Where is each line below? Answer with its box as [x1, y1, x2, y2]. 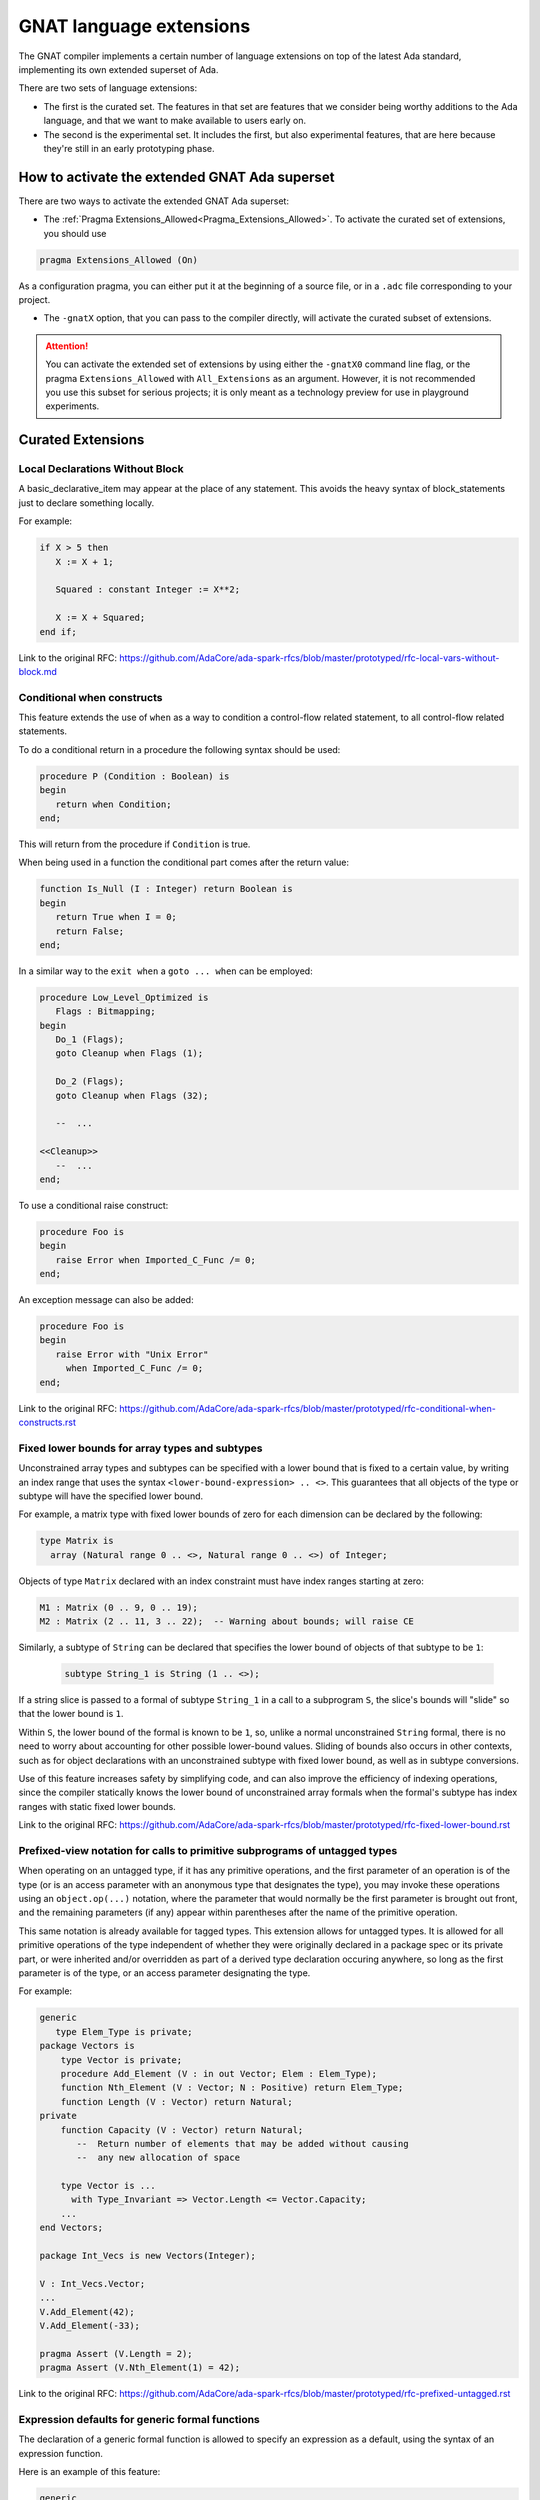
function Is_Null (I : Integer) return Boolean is [39, 883, 294, 895]
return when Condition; [55, 798, 172, 810]
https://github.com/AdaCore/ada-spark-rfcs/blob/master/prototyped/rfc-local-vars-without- [119, 651, 500, 664]
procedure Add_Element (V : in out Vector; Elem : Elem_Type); [60, 2068, 378, 2079]
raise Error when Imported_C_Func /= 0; [55, 1254, 257, 1265]
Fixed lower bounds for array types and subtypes [18, 1441, 264, 1455]
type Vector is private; [60, 2054, 183, 2065]
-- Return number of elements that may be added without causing [76, 2138, 409, 2149]
